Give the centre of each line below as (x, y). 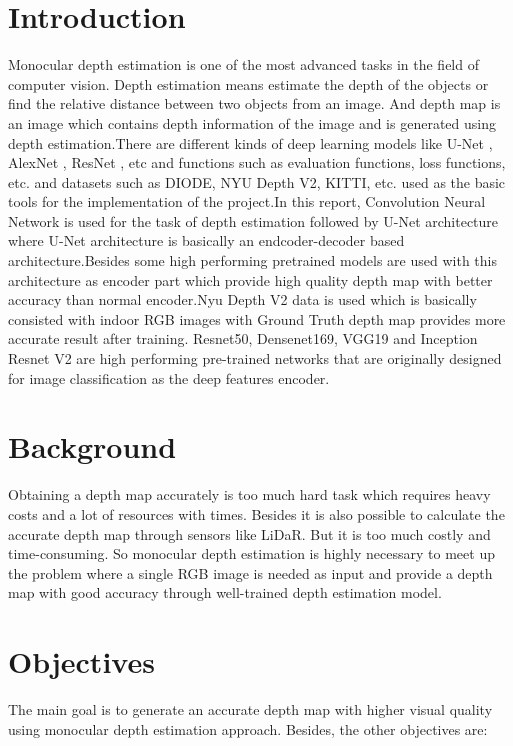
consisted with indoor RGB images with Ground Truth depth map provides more (257, 318)
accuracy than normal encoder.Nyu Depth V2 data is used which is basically (242, 299)
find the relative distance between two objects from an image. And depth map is (254, 103)
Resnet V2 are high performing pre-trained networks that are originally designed (255, 358)
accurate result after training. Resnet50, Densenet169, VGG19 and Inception (243, 338)
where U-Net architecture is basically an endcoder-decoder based (206, 240)
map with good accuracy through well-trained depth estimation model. (225, 592)
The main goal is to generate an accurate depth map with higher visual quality (250, 709)
